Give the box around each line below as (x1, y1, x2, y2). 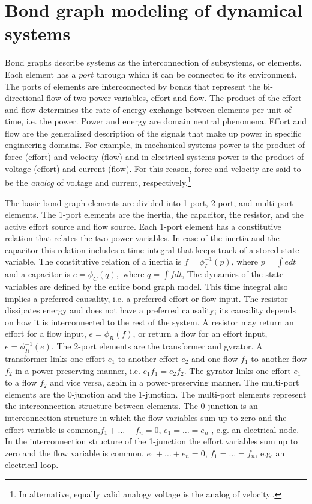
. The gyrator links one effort (184, 364, 291, 376)
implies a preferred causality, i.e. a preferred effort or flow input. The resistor (5, 292, 288, 304)
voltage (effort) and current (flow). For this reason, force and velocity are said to (5, 162, 301, 174)
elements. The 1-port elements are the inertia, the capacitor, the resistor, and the (5, 208, 304, 221)
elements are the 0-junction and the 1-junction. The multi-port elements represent (5, 387, 307, 400)
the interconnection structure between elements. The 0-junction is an (5, 399, 258, 412)
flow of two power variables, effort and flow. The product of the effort (46, 91, 302, 104)
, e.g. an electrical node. (211, 423, 299, 435)
